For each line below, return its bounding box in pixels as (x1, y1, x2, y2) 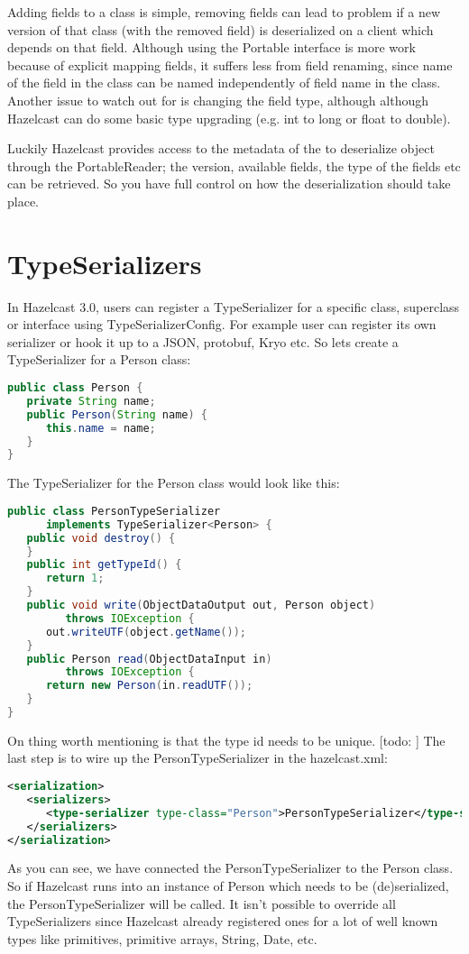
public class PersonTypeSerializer (7, 504, 221, 518)
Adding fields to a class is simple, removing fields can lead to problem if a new (7, 3, 441, 21)
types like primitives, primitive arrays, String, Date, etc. (7, 929, 317, 948)
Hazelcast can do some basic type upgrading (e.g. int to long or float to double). (7, 108, 451, 127)
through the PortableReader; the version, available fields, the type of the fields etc (7, 156, 461, 175)
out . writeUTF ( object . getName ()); (45, 625, 246, 638)
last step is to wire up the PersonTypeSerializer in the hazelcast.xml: (7, 748, 388, 767)
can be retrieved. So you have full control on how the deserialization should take (7, 174, 451, 193)
